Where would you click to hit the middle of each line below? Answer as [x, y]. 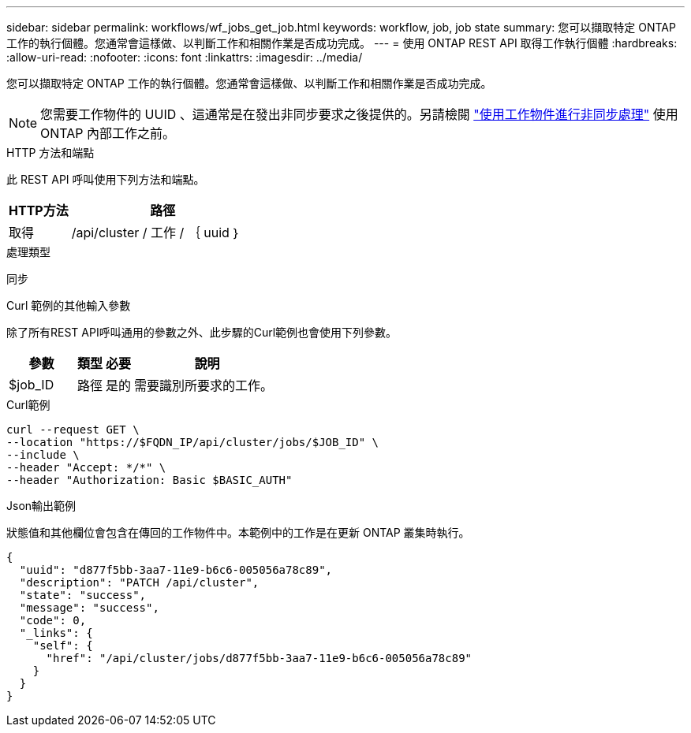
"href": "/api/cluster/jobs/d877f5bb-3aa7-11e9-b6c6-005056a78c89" [259, 658]
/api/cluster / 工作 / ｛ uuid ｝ [156, 233]
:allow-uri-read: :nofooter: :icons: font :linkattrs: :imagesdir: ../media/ [185, 57]
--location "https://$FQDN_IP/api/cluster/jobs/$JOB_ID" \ [193, 442]
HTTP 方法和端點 [50, 153]
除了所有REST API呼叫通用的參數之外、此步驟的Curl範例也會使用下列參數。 [202, 332]
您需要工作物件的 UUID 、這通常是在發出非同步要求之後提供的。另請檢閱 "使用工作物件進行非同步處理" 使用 [359, 114]
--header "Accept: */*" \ [86, 467]
